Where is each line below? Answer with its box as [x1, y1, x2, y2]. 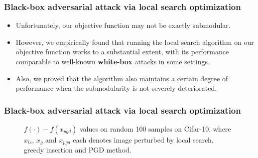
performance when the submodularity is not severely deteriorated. [15, 83, 217, 93]
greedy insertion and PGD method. [24, 145, 131, 155]
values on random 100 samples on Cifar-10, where [79, 124, 231, 134]
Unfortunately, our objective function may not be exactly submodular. [15, 20, 231, 30]
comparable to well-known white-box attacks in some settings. [15, 56, 210, 66]
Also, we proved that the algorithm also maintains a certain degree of [15, 73, 228, 83]
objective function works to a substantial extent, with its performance [15, 46, 229, 57]
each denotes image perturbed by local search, [73, 135, 214, 145]
